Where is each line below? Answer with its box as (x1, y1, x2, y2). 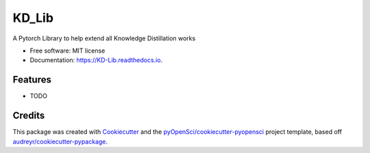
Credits (12, 110, 45, 122)
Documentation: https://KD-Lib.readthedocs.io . (29, 56, 163, 64)
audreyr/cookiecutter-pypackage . (12, 137, 108, 145)
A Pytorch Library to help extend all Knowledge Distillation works (12, 34, 196, 42)
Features (12, 74, 51, 85)
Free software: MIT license (29, 46, 106, 55)
